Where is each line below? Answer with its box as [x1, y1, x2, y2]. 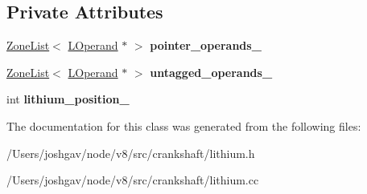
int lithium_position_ [6, 91, 130, 107]
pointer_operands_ [150, 37, 262, 54]
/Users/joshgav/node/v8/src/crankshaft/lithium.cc [6, 172, 259, 188]
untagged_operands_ [150, 63, 273, 80]
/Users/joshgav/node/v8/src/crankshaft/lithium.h [6, 144, 255, 161]
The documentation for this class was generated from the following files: [6, 117, 361, 134]
